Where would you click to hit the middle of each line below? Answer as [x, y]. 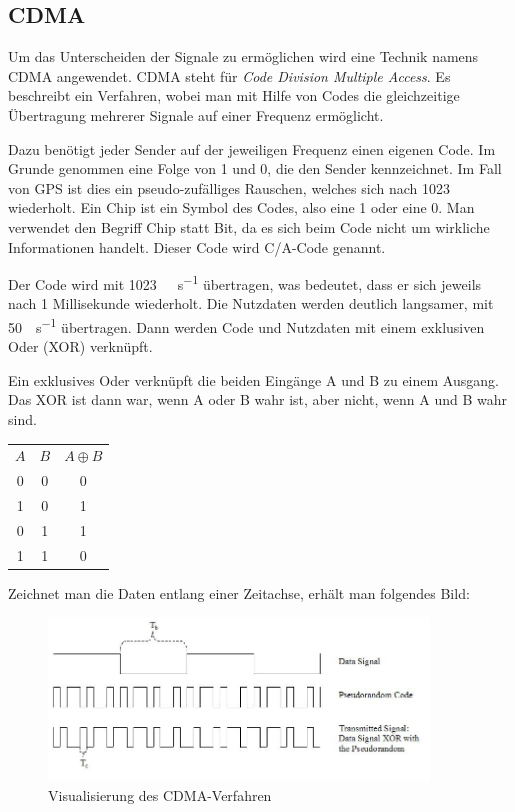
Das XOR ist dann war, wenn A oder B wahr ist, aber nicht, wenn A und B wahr [257, 399]
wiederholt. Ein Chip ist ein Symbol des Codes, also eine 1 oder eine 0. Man [241, 207]
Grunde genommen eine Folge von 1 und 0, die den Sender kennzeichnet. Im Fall [255, 168]
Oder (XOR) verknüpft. [80, 346]
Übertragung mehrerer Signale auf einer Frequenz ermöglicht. [196, 114]
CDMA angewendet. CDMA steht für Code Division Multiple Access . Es [229, 75]
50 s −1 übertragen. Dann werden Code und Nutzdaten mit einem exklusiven [246, 325]
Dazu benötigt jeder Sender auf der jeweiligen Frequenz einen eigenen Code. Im [252, 148]
